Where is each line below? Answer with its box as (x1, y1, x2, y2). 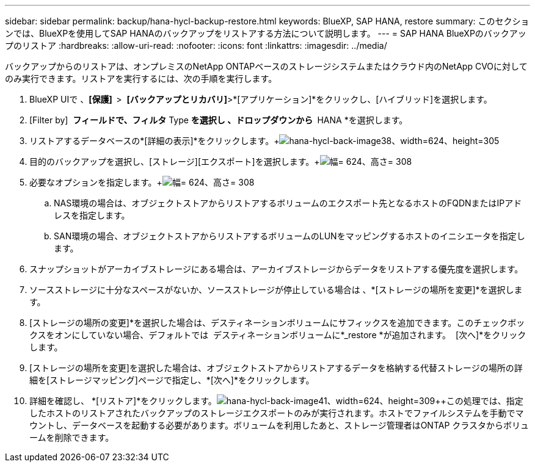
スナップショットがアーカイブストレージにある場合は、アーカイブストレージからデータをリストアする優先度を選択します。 (29, 264, 523, 274)
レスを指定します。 (54, 210, 130, 220)
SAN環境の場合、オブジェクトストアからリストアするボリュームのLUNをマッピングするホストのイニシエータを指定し (54, 231, 525, 241)
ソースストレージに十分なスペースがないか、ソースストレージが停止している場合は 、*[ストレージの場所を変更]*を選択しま (29, 284, 523, 295)
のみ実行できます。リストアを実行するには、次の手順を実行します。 (5, 73, 277, 84)
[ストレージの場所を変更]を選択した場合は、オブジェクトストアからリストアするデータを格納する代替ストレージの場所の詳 (29, 363, 523, 373)
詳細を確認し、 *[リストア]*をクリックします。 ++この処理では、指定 (29, 396, 523, 406)
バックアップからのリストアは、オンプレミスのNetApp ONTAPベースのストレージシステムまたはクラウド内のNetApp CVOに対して (5, 61, 528, 71)
